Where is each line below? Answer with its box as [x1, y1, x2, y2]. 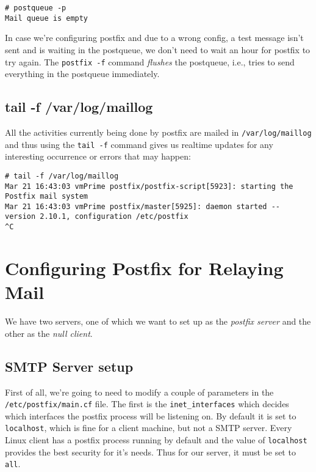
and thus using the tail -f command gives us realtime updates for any [5, 138, 273, 150]
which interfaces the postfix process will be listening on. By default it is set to [5, 409, 296, 422]
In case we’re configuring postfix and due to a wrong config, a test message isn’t [5, 31, 304, 44]
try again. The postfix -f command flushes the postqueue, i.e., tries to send [5, 55, 295, 68]
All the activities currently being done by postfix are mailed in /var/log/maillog [5, 125, 312, 138]
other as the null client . [5, 326, 93, 339]
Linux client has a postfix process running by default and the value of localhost [5, 433, 307, 446]
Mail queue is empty [5, 13, 88, 23]
